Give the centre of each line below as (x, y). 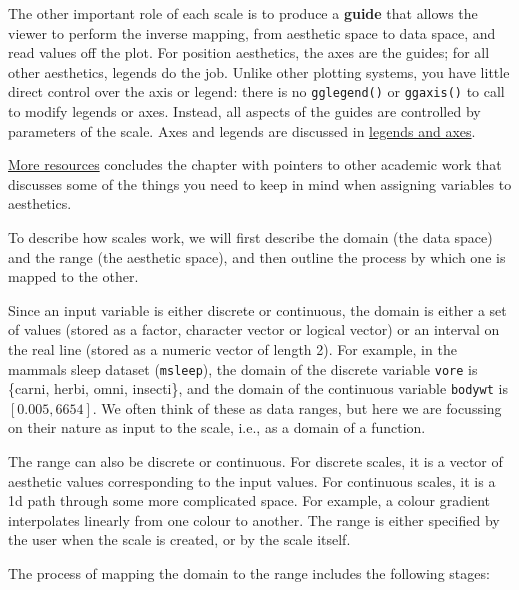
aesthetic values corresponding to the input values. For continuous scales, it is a (252, 480)
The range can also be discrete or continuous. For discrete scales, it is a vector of (255, 461)
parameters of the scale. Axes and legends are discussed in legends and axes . (242, 130)
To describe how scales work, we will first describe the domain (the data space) (250, 237)
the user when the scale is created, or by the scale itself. (179, 539)
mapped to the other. (73, 276)
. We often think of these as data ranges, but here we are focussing (297, 407)
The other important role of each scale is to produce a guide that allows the (243, 13)
